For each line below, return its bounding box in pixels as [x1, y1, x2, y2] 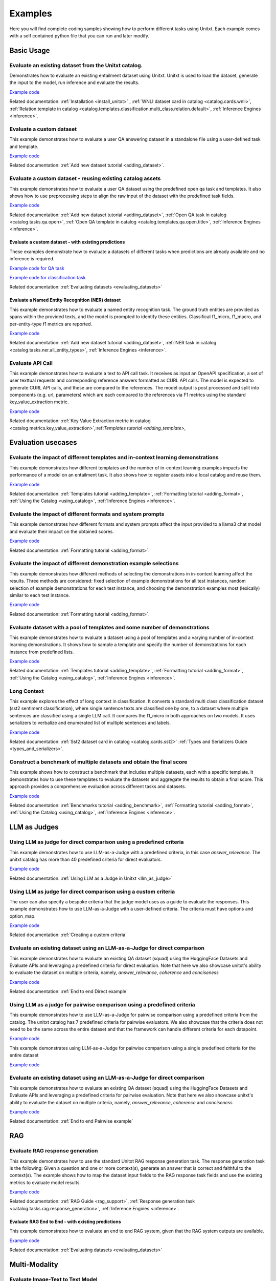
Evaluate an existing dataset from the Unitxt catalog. [9, 61, 143, 69]
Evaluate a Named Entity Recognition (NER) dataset [9, 297, 121, 303]
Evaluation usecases [9, 438, 77, 447]
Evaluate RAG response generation [9, 1147, 98, 1154]
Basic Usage [9, 46, 50, 55]
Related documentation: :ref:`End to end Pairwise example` [9, 1118, 133, 1124]
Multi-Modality [9, 1260, 58, 1269]
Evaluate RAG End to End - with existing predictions [9, 1218, 121, 1225]
